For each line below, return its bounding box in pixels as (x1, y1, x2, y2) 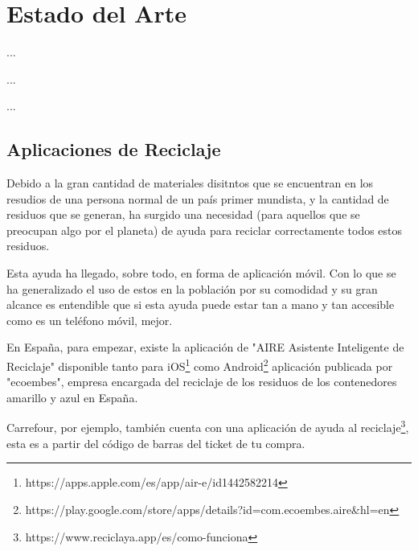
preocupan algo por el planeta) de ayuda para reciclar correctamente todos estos (6, 221, 403, 238)
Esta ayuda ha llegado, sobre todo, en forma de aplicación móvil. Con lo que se (6, 265, 396, 282)
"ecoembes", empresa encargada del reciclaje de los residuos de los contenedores (6, 373, 397, 390)
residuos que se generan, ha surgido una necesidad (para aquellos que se (6, 206, 360, 223)
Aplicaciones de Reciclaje (6, 137, 221, 162)
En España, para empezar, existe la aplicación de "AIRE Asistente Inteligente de (6, 339, 404, 356)
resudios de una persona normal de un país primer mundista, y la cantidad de (6, 190, 389, 207)
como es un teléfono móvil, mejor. (6, 311, 173, 328)
